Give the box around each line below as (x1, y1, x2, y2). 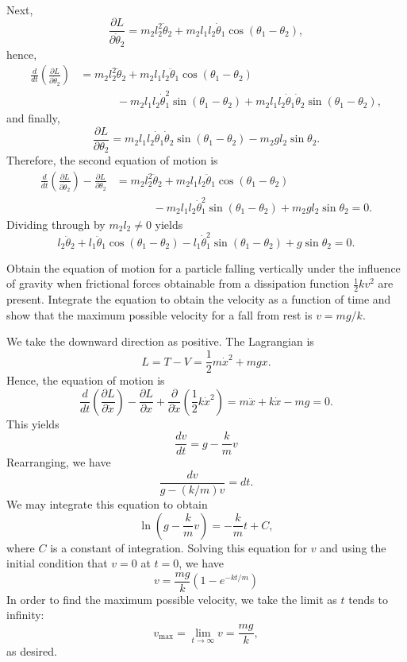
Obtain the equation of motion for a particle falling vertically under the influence (6, 259, 401, 276)
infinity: (6, 606, 44, 623)
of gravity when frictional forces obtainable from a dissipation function (6, 275, 350, 292)
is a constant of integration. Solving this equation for (50, 539, 308, 556)
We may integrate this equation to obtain (6, 496, 208, 513)
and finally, (6, 110, 60, 126)
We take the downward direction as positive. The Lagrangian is (6, 333, 314, 350)
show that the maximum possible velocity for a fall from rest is (6, 306, 313, 323)
